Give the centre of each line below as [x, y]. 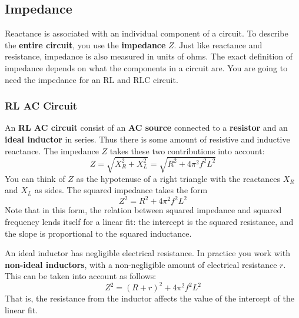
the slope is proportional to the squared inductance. [98, 233]
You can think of [35, 178]
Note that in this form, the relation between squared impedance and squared [143, 210]
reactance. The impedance [52, 150]
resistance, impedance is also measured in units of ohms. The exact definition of [149, 56]
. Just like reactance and [218, 44]
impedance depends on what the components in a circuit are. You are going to [146, 67]
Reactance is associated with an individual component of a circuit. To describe [147, 33]
